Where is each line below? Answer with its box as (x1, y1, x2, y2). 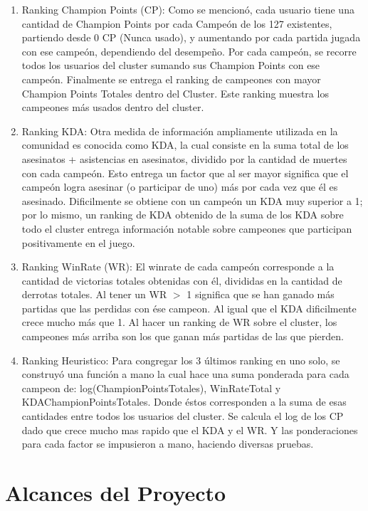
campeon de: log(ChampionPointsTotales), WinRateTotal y (21, 380, 281, 395)
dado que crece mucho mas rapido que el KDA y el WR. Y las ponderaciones (21, 422, 358, 437)
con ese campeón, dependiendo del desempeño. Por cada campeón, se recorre (21, 43, 357, 58)
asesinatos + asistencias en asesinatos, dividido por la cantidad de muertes (21, 151, 347, 166)
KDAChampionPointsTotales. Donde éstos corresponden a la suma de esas (21, 394, 347, 409)
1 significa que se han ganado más (186, 287, 335, 302)
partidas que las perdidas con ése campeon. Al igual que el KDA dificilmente (21, 300, 357, 315)
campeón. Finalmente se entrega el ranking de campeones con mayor (21, 71, 321, 86)
